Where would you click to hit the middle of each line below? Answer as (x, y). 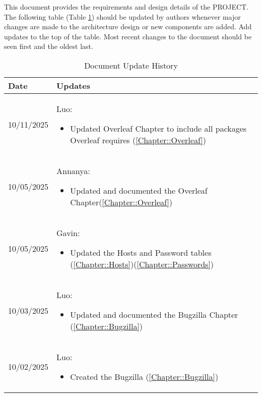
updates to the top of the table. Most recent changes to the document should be (128, 36)
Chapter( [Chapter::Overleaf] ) (121, 202)
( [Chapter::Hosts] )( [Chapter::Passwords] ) (142, 264)
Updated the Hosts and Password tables (141, 252)
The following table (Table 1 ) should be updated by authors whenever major (122, 16)
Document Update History (131, 65)
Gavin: (68, 233)
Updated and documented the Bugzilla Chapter (154, 314)
